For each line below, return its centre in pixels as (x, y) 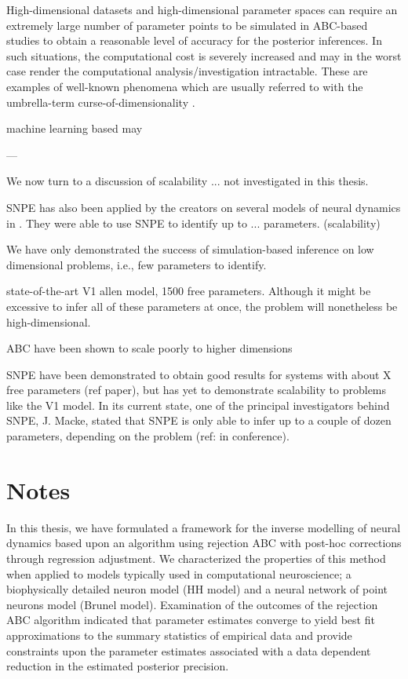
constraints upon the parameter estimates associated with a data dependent (189, 650)
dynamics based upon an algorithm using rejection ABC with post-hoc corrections (204, 543)
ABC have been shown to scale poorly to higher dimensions (149, 348)
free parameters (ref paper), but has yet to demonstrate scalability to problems (197, 390)
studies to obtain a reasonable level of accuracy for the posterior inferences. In (194, 40)
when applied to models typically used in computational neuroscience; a (179, 573)
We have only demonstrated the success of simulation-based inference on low (190, 249)
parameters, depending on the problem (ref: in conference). (148, 436)
